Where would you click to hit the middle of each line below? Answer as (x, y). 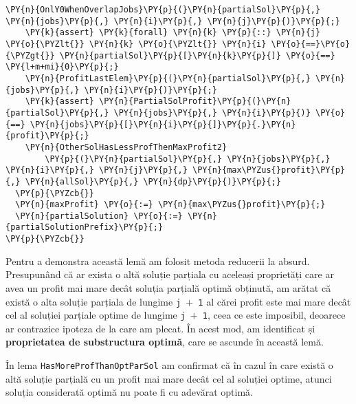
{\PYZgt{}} (30, 55)
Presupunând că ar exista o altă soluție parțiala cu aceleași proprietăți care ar (170, 274)
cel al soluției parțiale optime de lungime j (96, 315)
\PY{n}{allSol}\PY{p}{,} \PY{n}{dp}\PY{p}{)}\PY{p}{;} (153, 181)
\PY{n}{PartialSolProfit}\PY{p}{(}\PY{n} (195, 102)
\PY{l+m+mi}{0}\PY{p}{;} (62, 67)
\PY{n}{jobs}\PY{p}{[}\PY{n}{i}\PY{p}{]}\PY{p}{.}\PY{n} (163, 124)
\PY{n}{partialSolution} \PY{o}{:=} (99, 216)
